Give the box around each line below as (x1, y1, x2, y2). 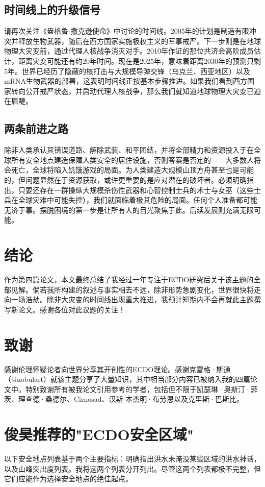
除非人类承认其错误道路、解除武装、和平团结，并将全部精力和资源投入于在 (4, 144, 254, 155)
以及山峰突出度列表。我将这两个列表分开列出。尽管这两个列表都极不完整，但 (4, 463, 261, 474)
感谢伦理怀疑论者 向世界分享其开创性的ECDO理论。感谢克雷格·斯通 (4, 363, 231, 374)
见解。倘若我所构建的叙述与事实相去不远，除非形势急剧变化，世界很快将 (11, 284, 254, 295)
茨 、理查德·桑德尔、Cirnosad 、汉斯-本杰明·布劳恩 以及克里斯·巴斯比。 (4, 394, 244, 404)
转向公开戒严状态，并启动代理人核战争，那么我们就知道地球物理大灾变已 (11, 85, 254, 96)
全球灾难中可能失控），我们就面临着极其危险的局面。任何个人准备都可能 (18, 194, 257, 205)
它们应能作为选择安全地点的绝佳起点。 (4, 473, 132, 484)
